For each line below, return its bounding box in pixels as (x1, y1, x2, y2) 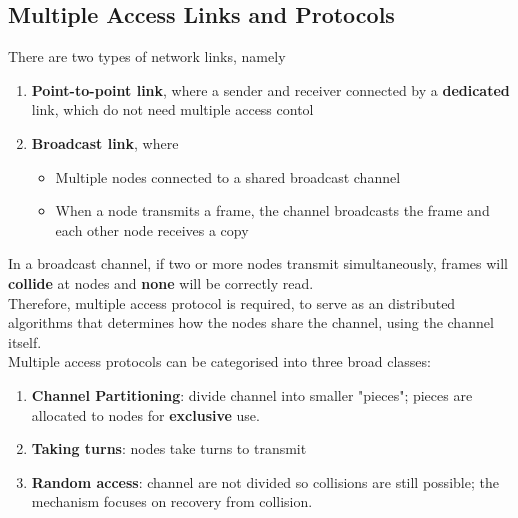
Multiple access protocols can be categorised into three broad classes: (8, 351, 431, 372)
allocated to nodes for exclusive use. (31, 404, 260, 425)
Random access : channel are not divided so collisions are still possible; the (31, 471, 499, 492)
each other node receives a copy (55, 219, 249, 240)
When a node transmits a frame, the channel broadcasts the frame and (55, 200, 490, 221)
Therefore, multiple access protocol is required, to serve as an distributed (8, 292, 456, 313)
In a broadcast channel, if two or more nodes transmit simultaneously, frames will (8, 253, 508, 274)
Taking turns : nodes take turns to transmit (31, 438, 307, 459)
